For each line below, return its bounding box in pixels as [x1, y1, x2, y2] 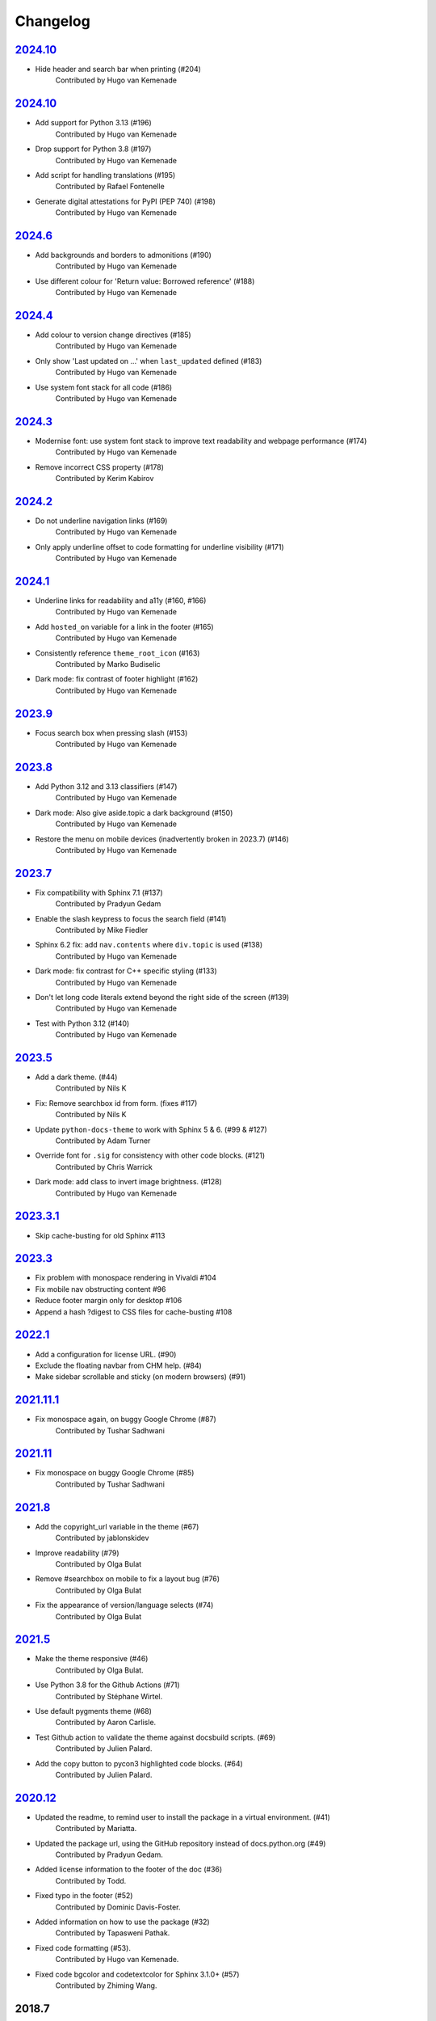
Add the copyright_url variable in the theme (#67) [35, 1521, 199, 1531]
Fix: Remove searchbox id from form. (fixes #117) [35, 1098, 198, 1108]
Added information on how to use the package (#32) [35, 1917, 210, 1926]
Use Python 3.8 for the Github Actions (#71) [35, 1680, 181, 1690]
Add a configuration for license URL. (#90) [35, 1349, 177, 1359]
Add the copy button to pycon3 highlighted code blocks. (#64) [35, 1758, 244, 1768]
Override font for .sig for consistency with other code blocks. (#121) [35, 1150, 266, 1160]
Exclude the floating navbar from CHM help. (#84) [35, 1361, 202, 1370]
